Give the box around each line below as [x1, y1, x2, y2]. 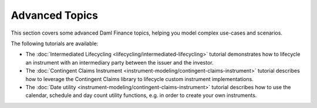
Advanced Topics [11, 9, 98, 22]
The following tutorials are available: [11, 40, 99, 47]
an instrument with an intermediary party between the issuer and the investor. [25, 59, 214, 66]
